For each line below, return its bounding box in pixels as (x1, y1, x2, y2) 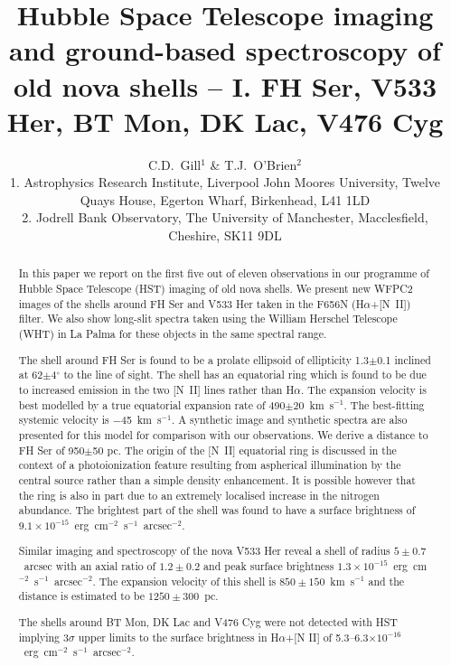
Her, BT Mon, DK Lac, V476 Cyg (6, 102, 444, 139)
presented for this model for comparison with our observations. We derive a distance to (18, 427, 428, 442)
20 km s (293, 397, 334, 412)
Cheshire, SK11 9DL (168, 226, 282, 245)
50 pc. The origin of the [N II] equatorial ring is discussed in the (92, 442, 397, 457)
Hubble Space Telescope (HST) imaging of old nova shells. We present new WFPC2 (18, 281, 413, 296)
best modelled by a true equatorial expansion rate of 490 (18, 397, 286, 412)
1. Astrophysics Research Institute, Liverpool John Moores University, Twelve (9, 173, 441, 192)
